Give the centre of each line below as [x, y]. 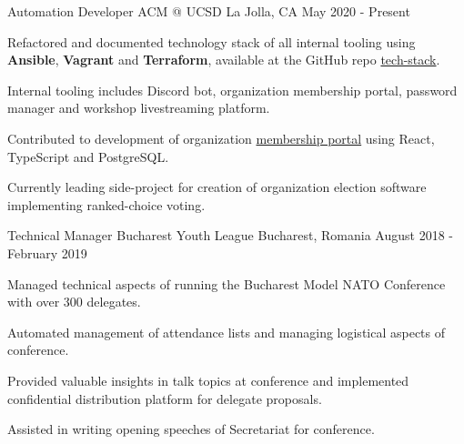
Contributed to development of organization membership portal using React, [221, 138]
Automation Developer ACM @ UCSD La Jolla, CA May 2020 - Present [209, 11]
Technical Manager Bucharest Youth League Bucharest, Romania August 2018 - [230, 235]
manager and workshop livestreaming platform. [139, 108]
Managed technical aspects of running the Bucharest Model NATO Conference [227, 283]
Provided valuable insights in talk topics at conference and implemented [208, 380]
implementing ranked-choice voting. [106, 204]
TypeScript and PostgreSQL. [88, 156]
